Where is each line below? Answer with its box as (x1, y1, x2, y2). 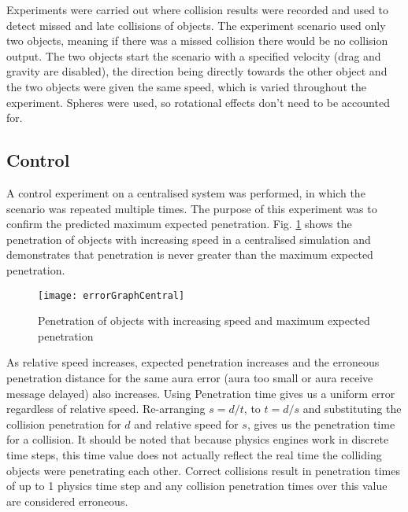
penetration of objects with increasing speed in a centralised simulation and (6, 230, 371, 247)
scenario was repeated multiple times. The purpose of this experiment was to (6, 200, 377, 216)
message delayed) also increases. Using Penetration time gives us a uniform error (6, 385, 395, 401)
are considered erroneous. (6, 492, 128, 509)
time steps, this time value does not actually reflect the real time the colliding (6, 446, 382, 462)
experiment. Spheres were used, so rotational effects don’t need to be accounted (6, 94, 390, 110)
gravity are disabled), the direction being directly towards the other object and (6, 63, 388, 79)
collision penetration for (6, 415, 121, 432)
